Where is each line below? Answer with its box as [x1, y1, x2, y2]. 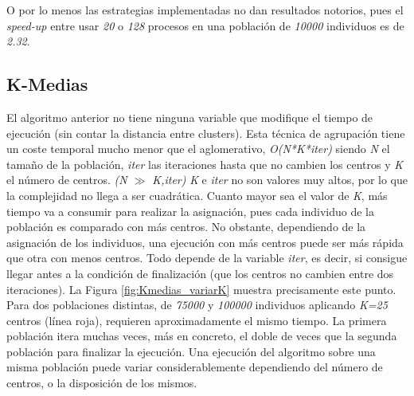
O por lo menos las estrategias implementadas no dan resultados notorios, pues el [6, 2, 404, 18]
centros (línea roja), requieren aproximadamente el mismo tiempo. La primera [6, 312, 387, 328]
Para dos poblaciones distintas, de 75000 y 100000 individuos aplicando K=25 [6, 296, 388, 313]
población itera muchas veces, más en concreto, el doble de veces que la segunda [6, 327, 397, 344]
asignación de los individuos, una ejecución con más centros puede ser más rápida [6, 233, 404, 250]
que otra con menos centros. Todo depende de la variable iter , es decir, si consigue [6, 249, 408, 266]
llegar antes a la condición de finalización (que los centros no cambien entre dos [6, 265, 394, 281]
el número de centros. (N [6, 171, 127, 188]
